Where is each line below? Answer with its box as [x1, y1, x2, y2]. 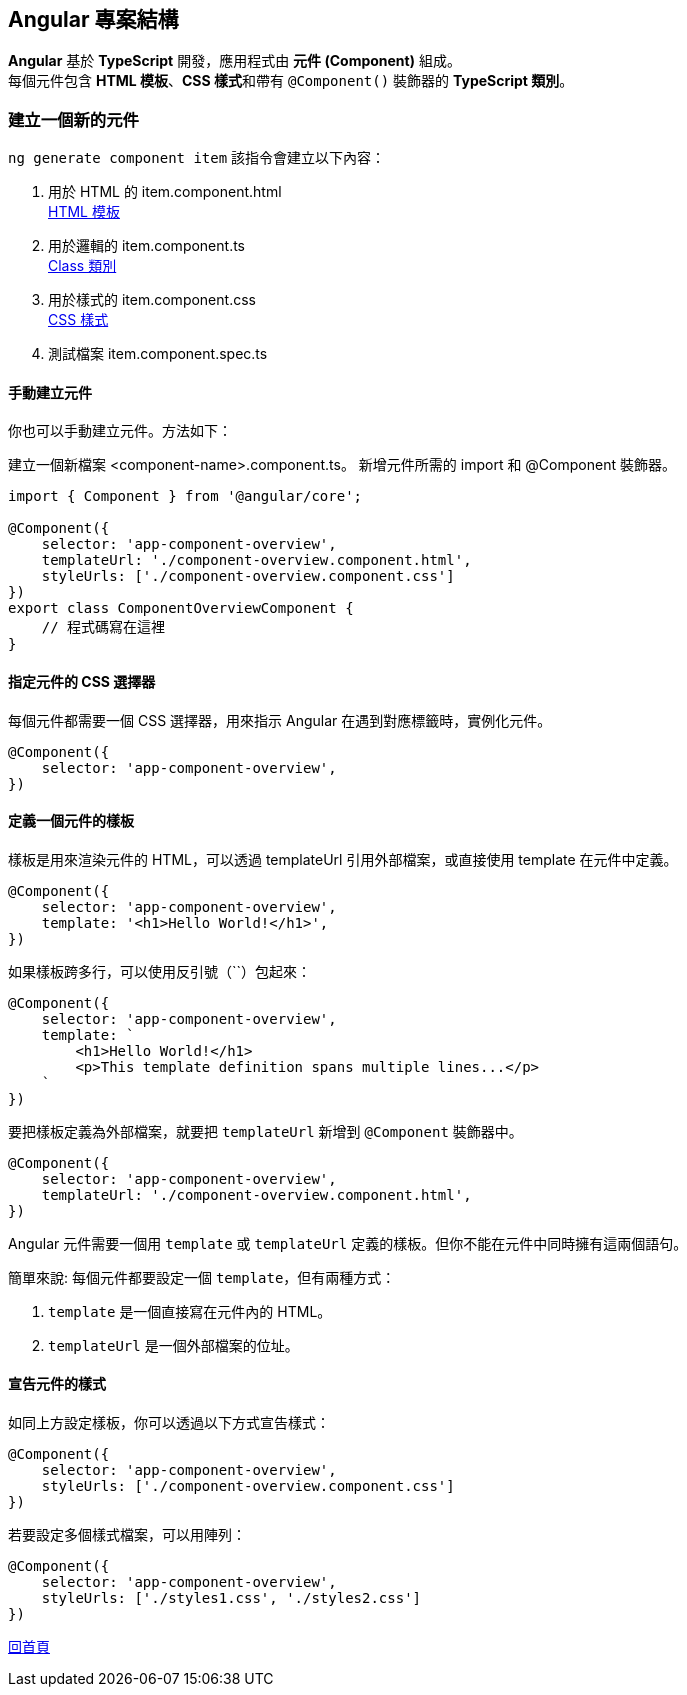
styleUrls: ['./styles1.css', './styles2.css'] [41, 1590, 422, 1607]
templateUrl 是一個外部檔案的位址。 [48, 1336, 299, 1354]
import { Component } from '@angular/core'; [8, 488, 363, 505]
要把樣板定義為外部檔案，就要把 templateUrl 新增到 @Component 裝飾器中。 [8, 1122, 523, 1140]
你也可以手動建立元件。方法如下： [8, 422, 232, 440]
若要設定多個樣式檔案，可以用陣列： [8, 1526, 246, 1544]
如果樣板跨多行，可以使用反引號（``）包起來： [8, 962, 312, 980]
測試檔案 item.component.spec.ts [48, 345, 268, 363]
